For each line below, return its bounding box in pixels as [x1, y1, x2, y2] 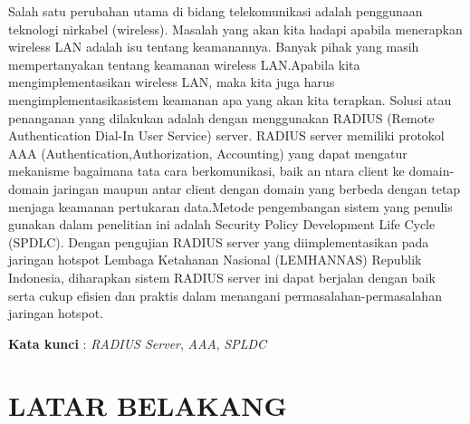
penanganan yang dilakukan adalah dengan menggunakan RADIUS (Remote [8, 108, 435, 127]
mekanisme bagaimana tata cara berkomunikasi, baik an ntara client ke [8, 161, 405, 180]
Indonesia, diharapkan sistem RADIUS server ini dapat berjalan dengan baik [8, 267, 436, 286]
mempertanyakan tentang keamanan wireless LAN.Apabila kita [8, 54, 360, 73]
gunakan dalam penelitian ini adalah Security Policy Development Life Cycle [8, 215, 436, 234]
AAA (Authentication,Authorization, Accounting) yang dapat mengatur [8, 143, 408, 162]
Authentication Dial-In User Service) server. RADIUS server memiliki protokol [8, 126, 445, 145]
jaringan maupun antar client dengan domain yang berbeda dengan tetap [53, 178, 461, 198]
